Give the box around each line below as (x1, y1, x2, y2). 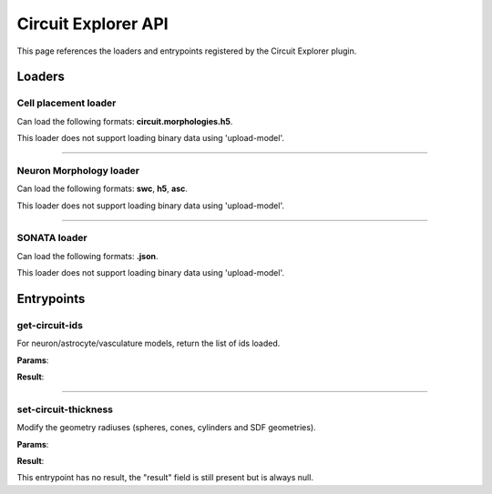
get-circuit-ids (16, 318, 84, 331)
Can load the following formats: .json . (16, 250, 159, 261)
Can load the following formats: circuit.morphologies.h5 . (16, 116, 233, 126)
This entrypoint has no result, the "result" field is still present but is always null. (16, 472, 314, 483)
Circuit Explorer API (16, 14, 169, 34)
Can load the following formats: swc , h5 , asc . (16, 183, 189, 195)
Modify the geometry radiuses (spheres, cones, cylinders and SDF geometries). (16, 422, 316, 433)
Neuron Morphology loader (16, 164, 140, 176)
